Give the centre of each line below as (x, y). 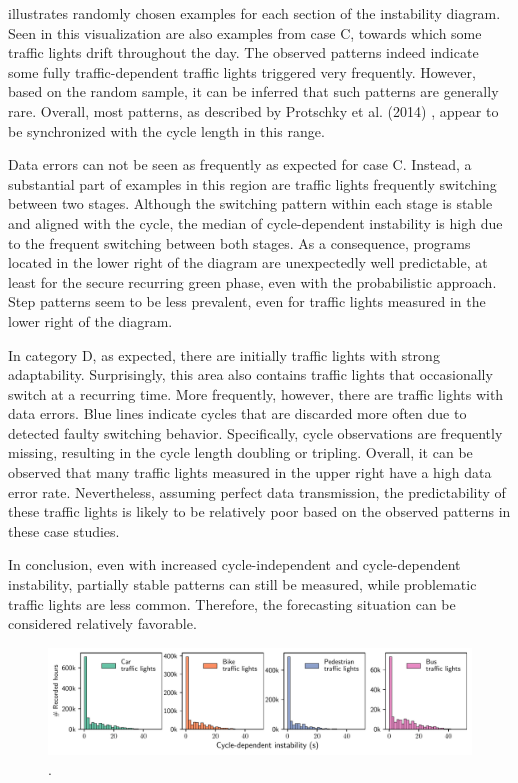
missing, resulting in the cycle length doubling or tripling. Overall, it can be (240, 452)
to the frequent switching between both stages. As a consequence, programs (239, 242)
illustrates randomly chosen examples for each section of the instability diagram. (254, 13)
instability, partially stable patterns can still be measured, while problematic (242, 584)
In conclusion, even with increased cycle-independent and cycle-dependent (234, 564)
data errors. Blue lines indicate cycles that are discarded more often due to (237, 413)
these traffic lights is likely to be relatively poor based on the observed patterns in (259, 511)
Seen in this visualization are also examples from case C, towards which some (245, 32)
